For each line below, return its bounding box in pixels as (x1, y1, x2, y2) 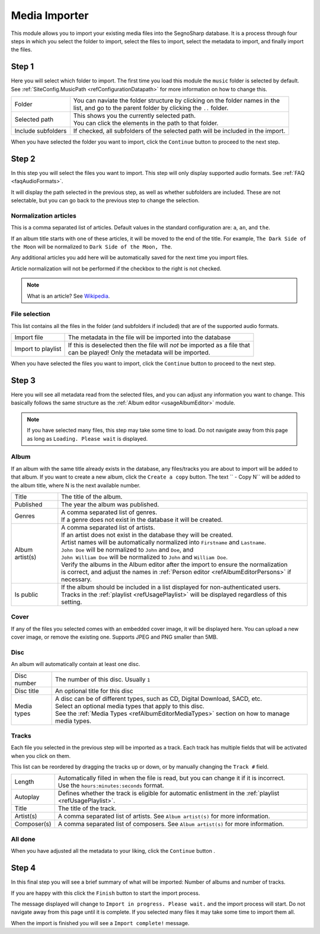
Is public (14, 590, 39, 598)
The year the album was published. (61, 500, 159, 508)
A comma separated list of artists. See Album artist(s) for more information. (57, 812, 270, 821)
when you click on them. (11, 752, 71, 759)
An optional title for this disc (55, 687, 133, 695)
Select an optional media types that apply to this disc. (55, 702, 204, 710)
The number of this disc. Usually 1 (55, 675, 151, 683)
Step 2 (11, 154, 36, 164)
